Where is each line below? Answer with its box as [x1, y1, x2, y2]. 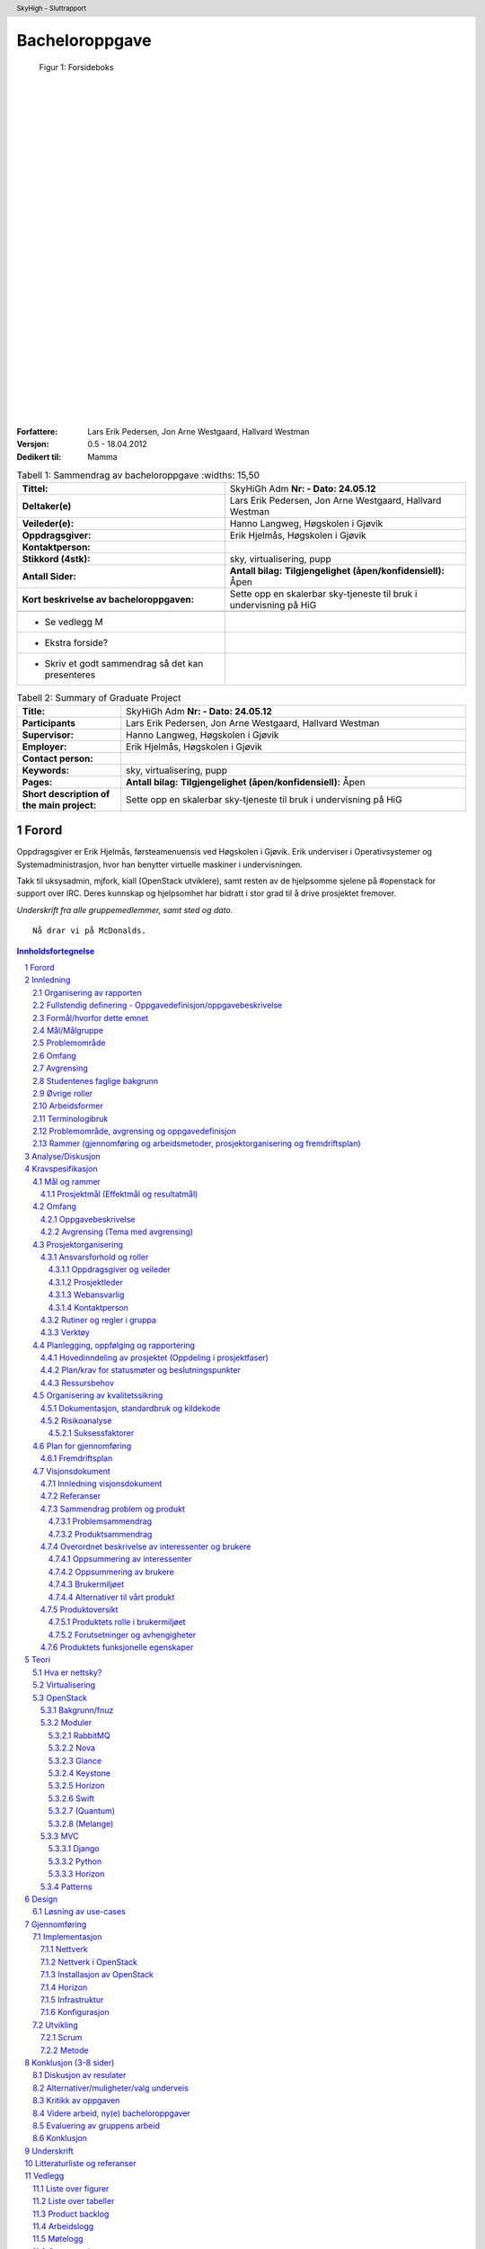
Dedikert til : [16, 451, 62, 462]
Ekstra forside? [44, 637, 109, 650]
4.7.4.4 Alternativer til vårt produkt [48, 1591, 175, 1602]
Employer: [22, 740, 67, 753]
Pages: [22, 775, 53, 788]
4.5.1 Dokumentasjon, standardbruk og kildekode [40, 1402, 221, 1413]
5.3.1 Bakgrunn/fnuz [40, 1705, 114, 1716]
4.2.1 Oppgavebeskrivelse [40, 1214, 136, 1224]
